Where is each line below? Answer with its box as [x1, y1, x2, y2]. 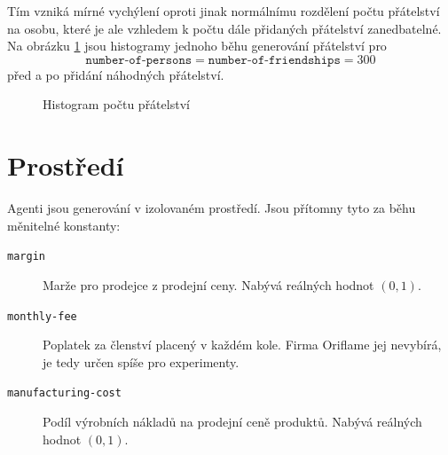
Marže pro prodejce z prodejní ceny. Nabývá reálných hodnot [43, 275, 374, 294]
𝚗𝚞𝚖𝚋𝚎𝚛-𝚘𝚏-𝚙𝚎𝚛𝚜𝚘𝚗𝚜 [85, 53, 193, 67]
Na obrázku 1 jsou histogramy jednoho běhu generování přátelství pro [7, 36, 387, 55]
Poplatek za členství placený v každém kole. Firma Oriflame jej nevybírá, [43, 335, 442, 354]
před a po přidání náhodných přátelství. [7, 65, 224, 83]
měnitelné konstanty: [7, 216, 121, 234]
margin [7, 250, 45, 263]
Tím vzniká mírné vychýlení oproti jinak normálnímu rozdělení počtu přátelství [7, 2, 440, 20]
